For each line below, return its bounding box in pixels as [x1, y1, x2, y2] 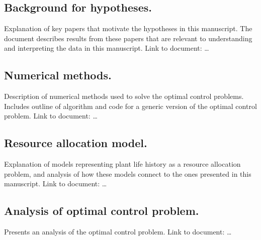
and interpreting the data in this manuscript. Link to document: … [4, 43, 209, 53]
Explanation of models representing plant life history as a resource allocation [4, 159, 241, 169]
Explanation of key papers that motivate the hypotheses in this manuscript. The [4, 23, 252, 34]
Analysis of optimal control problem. [4, 203, 199, 218]
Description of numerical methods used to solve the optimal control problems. [4, 91, 244, 101]
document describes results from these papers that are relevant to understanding [4, 33, 252, 43]
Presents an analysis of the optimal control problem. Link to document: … [4, 226, 232, 237]
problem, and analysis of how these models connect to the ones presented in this [4, 168, 251, 179]
